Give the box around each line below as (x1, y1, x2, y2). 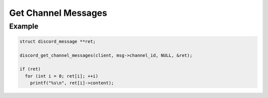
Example (9, 22, 39, 31)
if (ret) (19, 66, 41, 72)
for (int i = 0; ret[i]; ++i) (25, 73, 99, 79)
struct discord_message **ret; (19, 39, 96, 44)
